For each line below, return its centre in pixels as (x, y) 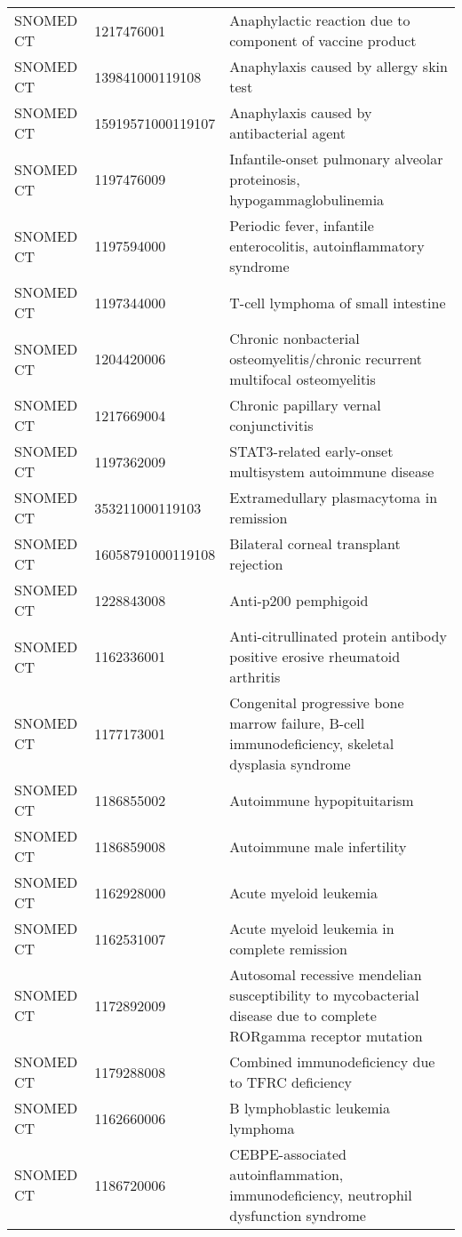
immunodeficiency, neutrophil (321, 1195)
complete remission (288, 949)
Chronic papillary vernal (305, 405)
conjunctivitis (271, 425)
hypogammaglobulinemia (307, 200)
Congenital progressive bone (317, 702)
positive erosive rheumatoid (315, 656)
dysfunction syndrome (298, 1215)
